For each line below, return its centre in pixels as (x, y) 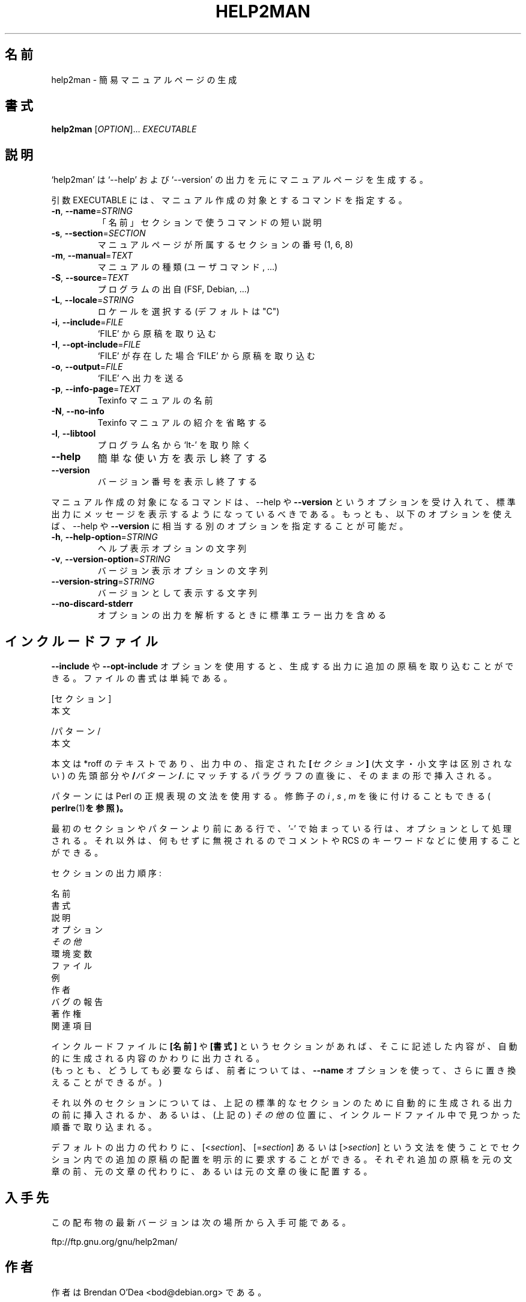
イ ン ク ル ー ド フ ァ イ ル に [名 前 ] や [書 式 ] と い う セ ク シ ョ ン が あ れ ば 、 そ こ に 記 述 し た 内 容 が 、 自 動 (284, 1046)
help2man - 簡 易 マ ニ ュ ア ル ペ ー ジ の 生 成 (144, 79)
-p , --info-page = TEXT (96, 389)
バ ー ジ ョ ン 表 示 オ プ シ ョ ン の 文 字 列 (183, 571)
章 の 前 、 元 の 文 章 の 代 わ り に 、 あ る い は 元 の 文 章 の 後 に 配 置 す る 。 (212, 1171)
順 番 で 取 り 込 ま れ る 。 (104, 1127)
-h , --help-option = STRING (104, 537)
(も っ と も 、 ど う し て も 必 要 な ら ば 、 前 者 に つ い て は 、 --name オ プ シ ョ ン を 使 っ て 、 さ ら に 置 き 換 (284, 1070)
